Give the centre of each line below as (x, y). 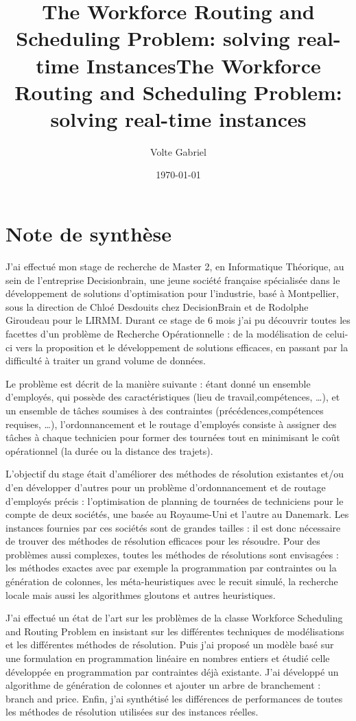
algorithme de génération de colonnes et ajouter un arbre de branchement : (163, 685)
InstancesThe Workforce (204, 65)
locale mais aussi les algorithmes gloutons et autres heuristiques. (141, 594)
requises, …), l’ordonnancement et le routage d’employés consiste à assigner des (171, 424)
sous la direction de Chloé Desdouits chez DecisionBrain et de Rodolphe (157, 306)
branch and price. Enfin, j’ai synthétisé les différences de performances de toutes (174, 698)
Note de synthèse (89, 234)
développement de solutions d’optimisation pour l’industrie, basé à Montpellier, (172, 293)
